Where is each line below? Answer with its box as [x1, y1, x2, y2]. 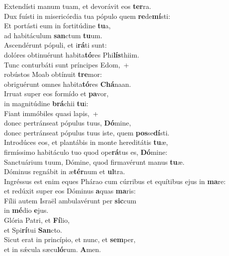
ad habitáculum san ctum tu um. [4, 30, 102, 40]
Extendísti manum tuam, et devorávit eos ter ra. [4, 1, 152, 11]
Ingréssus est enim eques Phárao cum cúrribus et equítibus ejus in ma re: [4, 176, 226, 186]
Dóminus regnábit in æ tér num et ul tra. [4, 166, 125, 177]
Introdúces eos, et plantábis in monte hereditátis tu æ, [4, 137, 168, 147]
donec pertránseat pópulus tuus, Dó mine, [4, 118, 131, 128]
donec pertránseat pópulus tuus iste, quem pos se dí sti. [4, 127, 169, 137]
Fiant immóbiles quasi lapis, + [4, 108, 98, 118]
